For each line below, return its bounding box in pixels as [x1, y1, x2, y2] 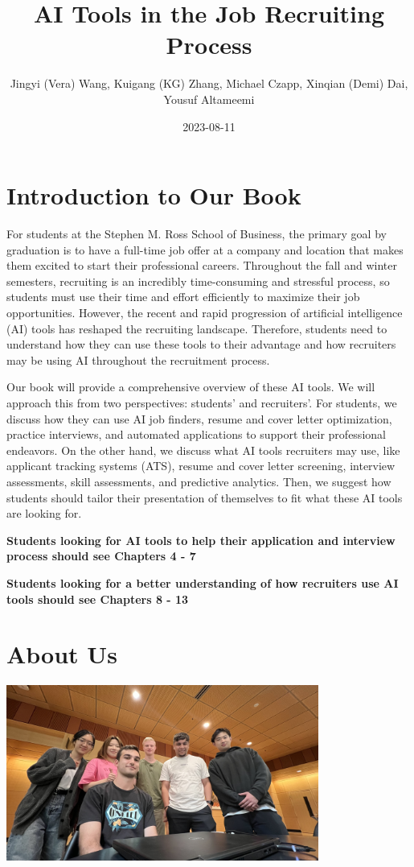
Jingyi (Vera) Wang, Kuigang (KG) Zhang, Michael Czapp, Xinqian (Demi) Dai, [10, 75, 408, 92]
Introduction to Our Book [6, 179, 301, 212]
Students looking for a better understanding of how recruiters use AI [6, 574, 399, 591]
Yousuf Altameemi [163, 90, 255, 107]
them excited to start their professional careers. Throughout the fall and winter [6, 257, 397, 274]
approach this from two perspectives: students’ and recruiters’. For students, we [6, 394, 397, 411]
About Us [6, 638, 117, 671]
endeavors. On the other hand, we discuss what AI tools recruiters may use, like [6, 441, 400, 458]
